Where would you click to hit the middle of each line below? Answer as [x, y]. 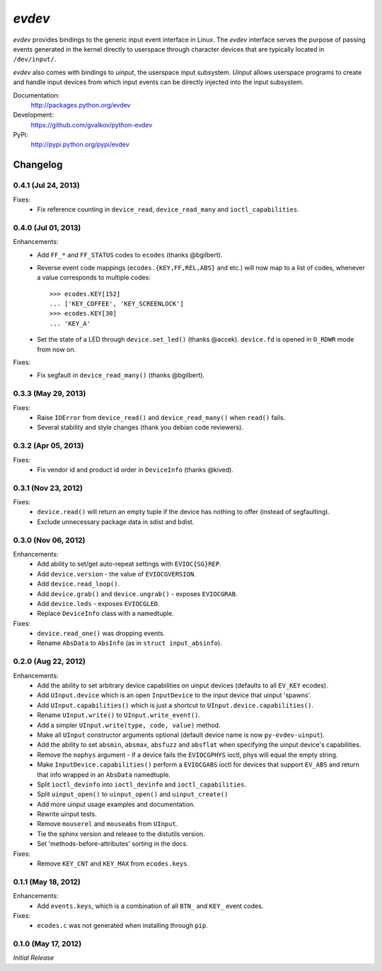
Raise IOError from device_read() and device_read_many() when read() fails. [161, 417]
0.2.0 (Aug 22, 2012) [50, 661]
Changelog [38, 165]
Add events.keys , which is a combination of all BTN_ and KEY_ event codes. [150, 906]
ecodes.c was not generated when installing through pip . [122, 926]
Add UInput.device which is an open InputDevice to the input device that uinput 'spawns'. [174, 695]
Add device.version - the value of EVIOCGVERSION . [116, 574]
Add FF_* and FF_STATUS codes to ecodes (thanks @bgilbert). [130, 255]
